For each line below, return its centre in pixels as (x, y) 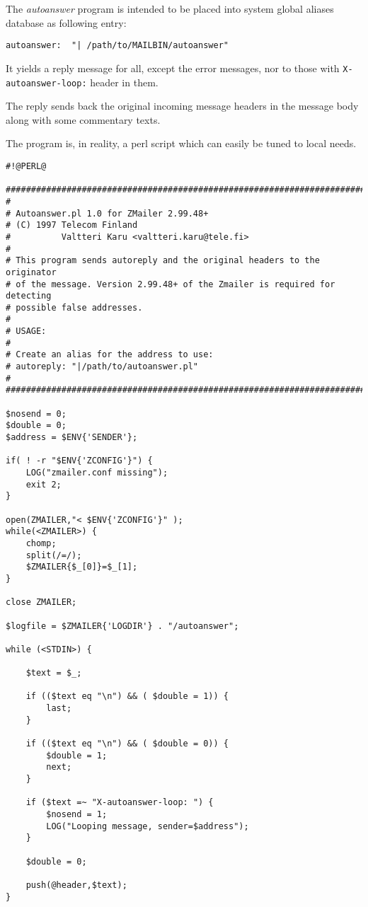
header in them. (124, 82)
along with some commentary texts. (83, 119)
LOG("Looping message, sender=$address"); (148, 826)
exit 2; (44, 484)
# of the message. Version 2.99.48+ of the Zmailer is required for (171, 284)
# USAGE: (26, 331)
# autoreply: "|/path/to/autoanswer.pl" (102, 367)
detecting (29, 296)
